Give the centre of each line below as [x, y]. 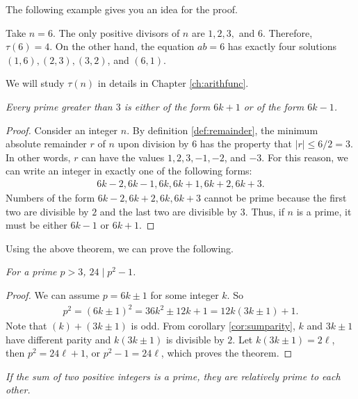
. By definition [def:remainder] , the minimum [222, 130]
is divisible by [195, 339]
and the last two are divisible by [169, 211]
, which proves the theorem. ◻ [227, 353]
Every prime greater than [59, 106]
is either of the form [167, 106]
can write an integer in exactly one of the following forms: [129, 171]
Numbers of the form [50, 197]
